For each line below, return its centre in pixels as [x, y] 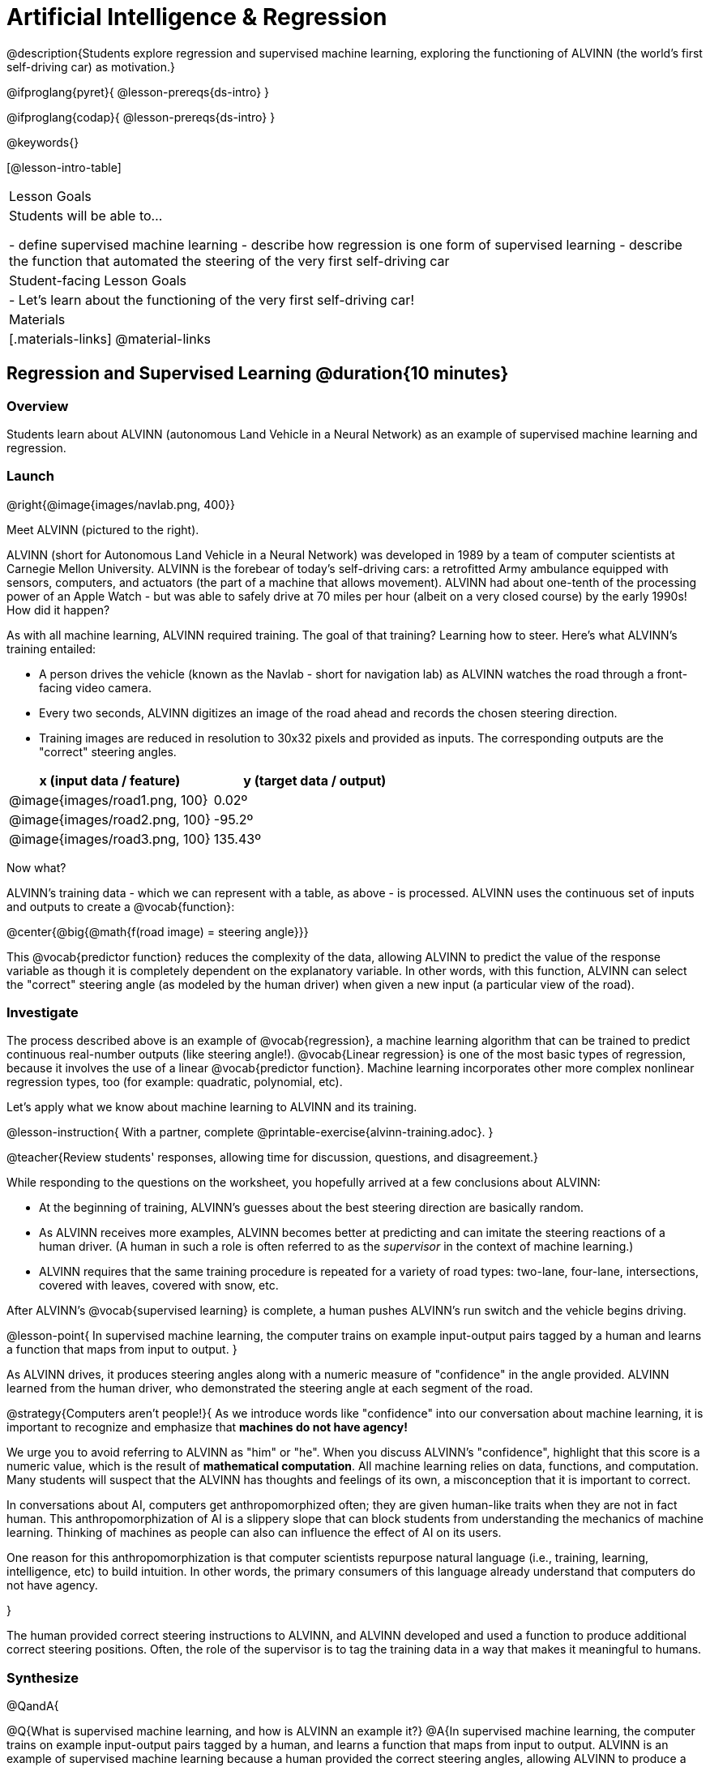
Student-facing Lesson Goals [98, 280]
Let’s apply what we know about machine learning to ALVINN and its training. [212, 1107]
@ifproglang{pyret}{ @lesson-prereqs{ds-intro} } [138, 92]
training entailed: [51, 648]
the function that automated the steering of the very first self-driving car [229, 261]
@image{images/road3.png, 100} [110, 839]
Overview [38, 406]
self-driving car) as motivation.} [91, 66]
